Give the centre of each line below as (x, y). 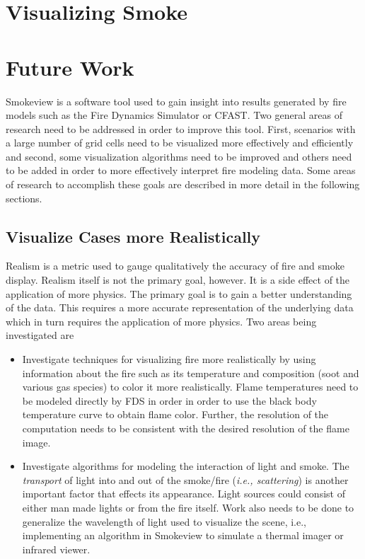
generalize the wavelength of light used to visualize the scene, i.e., (164, 521)
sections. (24, 198)
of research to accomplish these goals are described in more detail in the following (183, 184)
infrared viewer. (56, 549)
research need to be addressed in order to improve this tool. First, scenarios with (181, 128)
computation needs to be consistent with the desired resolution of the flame (186, 428)
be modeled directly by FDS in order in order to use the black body (169, 400)
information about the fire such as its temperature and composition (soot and (191, 373)
